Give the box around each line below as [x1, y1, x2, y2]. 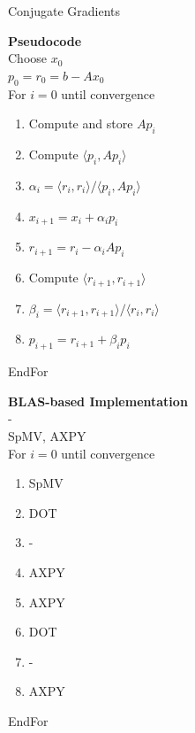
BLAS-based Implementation [8, 391, 188, 410]
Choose [8, 49, 48, 67]
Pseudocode [8, 31, 82, 50]
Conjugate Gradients [8, 2, 121, 19]
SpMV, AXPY [8, 426, 86, 444]
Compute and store [28, 114, 133, 133]
